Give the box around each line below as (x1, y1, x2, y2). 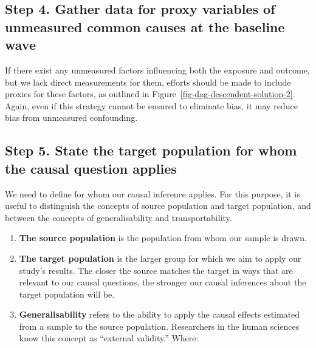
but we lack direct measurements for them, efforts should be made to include (5, 75, 291, 88)
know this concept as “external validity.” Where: (19, 332, 199, 344)
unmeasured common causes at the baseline (5, 17, 285, 36)
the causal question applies (5, 159, 177, 177)
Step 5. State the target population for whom (5, 141, 297, 160)
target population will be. (19, 287, 115, 300)
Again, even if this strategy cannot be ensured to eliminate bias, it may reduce (5, 99, 298, 112)
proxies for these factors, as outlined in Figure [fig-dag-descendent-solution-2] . (5, 87, 295, 100)
